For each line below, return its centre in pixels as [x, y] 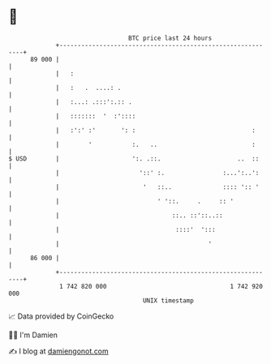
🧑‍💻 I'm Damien [33, 335]
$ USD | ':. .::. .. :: [134, 158]
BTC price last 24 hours [170, 38]
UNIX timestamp [168, 300]
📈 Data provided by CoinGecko [61, 316]
